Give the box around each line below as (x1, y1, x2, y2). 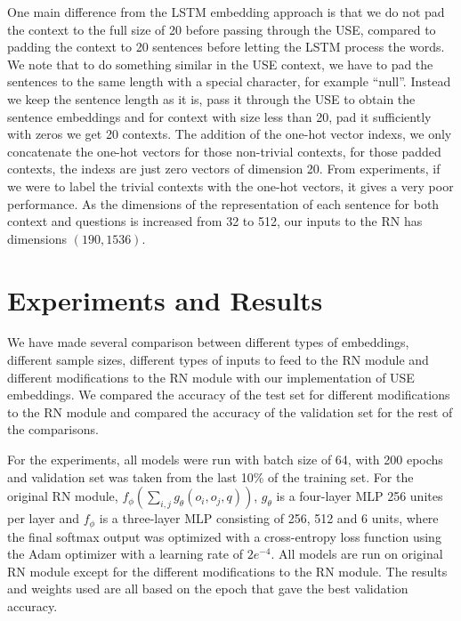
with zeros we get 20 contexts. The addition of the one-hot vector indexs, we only (7, 125, 452, 143)
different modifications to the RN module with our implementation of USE (7, 367, 415, 386)
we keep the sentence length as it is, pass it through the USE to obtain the (7, 89, 416, 108)
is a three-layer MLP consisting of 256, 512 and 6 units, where (99, 509, 439, 528)
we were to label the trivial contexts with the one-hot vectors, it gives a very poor (7, 176, 454, 195)
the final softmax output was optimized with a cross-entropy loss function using (7, 527, 441, 545)
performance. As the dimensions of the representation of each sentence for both (7, 194, 440, 213)
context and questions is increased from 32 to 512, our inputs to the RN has (7, 212, 423, 230)
